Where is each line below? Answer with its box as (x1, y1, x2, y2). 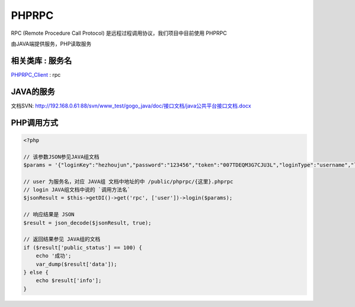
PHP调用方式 (11, 117, 59, 128)
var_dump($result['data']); (35, 260, 118, 267)
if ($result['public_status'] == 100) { (23, 244, 142, 251)
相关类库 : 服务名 (11, 55, 72, 66)
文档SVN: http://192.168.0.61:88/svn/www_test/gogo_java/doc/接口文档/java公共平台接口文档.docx (11, 102, 251, 109)
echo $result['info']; (35, 277, 102, 284)
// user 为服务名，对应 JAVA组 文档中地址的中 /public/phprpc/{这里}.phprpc (23, 178, 234, 185)
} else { (23, 269, 49, 276)
